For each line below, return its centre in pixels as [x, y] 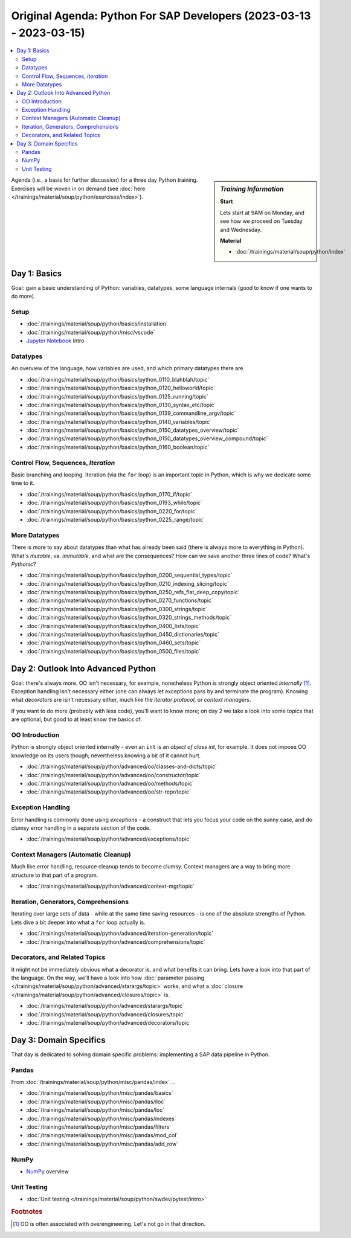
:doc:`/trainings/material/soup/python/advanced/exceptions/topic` [109, 839]
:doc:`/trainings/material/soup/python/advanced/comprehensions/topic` [116, 941]
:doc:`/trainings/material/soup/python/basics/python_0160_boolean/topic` [118, 447]
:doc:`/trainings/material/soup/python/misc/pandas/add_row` [102, 1144]
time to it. [23, 483]
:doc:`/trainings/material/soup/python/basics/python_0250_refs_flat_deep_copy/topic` [133, 592]
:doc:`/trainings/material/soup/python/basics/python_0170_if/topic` [109, 494]
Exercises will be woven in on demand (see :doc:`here [78, 188]
